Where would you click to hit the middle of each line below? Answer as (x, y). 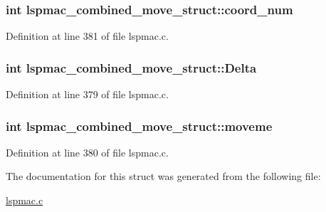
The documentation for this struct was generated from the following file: (163, 176)
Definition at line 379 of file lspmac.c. (87, 94)
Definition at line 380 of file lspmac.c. (87, 152)
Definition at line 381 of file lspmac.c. (87, 36)
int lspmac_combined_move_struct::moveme (139, 126)
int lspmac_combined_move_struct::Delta (131, 67)
